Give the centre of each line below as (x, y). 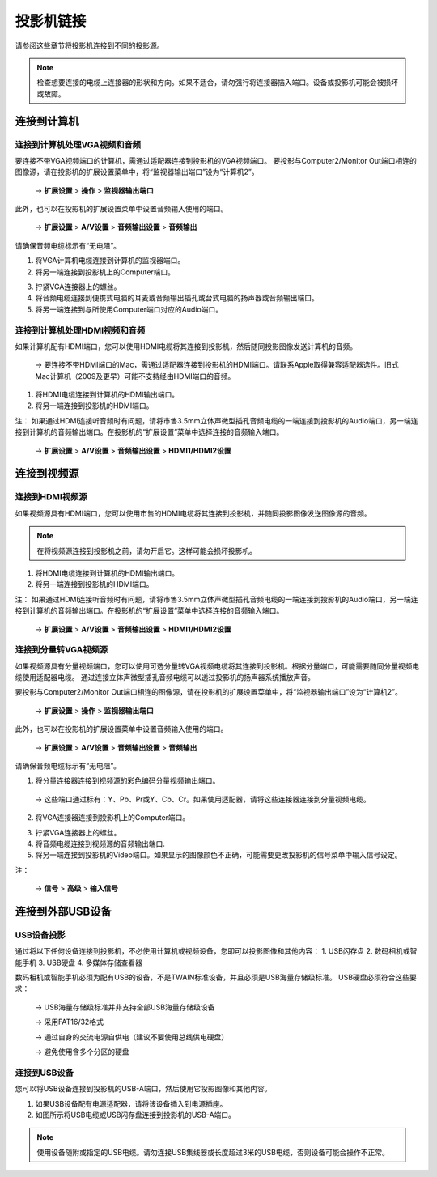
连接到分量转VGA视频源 (62, 650)
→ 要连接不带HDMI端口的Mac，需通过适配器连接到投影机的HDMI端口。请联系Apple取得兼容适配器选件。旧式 (217, 365)
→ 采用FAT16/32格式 (70, 1022)
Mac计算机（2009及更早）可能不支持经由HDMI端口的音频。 (135, 376)
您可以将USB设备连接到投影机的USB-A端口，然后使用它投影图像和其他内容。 (143, 1089)
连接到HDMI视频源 (51, 497)
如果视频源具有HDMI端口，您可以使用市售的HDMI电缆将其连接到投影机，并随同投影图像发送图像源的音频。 (193, 513)
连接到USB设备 (45, 1073)
